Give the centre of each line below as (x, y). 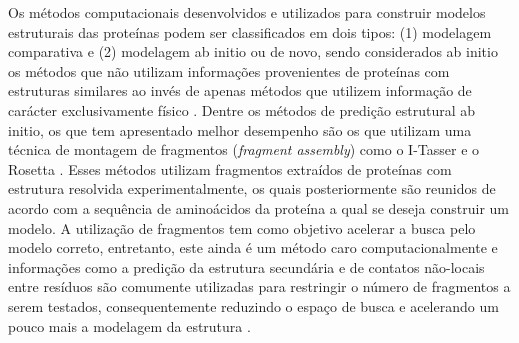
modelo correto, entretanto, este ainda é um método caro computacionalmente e (253, 247)
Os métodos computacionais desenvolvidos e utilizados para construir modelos (247, 12)
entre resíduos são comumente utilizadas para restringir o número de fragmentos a (259, 286)
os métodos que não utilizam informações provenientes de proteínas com (229, 70)
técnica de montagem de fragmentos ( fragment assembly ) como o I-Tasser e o (244, 149)
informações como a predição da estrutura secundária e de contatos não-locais (246, 266)
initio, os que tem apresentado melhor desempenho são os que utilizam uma (240, 129)
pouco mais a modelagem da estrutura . (129, 325)
